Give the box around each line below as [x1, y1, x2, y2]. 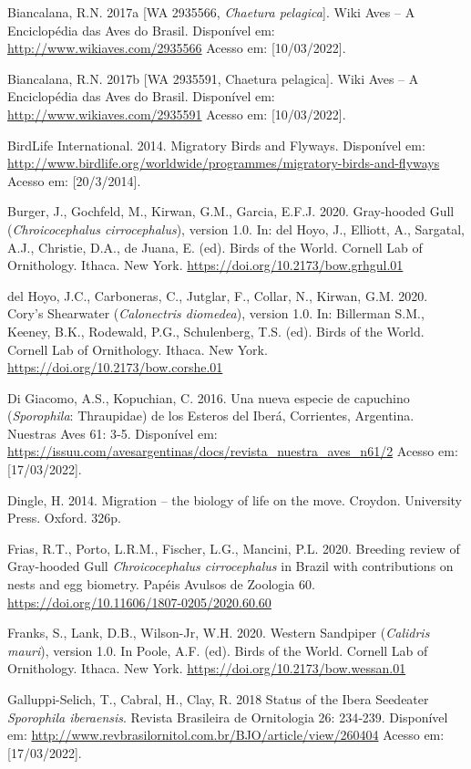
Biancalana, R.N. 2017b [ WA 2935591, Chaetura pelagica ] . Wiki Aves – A [7, 68, 419, 88]
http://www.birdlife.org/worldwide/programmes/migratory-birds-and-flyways [7, 153, 440, 172]
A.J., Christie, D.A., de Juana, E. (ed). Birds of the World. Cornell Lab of [7, 237, 423, 256]
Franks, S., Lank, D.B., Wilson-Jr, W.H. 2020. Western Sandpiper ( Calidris [7, 623, 430, 642]
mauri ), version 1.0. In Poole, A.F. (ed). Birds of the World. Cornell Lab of [7, 640, 428, 660]
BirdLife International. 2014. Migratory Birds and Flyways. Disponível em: [7, 135, 425, 154]
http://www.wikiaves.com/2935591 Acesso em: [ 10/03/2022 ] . [7, 104, 346, 123]
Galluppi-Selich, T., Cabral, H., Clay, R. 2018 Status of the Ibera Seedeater [7, 690, 429, 708]
